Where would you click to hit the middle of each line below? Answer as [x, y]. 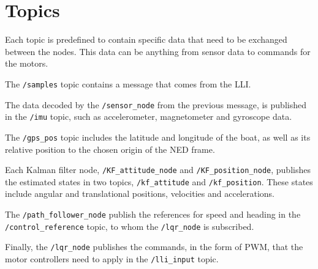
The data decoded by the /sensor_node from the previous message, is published [156, 104]
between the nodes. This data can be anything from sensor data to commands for [158, 51]
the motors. [27, 63]
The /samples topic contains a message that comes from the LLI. [128, 83]
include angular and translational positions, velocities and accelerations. [140, 193]
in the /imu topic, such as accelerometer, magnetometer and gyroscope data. [149, 116]
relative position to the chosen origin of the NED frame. [110, 149]
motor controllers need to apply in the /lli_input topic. [112, 259]
